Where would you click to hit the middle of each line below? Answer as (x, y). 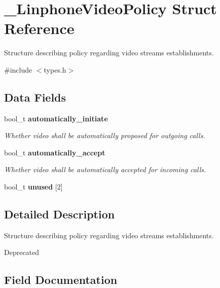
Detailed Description (60, 214)
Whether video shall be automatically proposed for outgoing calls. (105, 135)
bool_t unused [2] (33, 187)
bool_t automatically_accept (55, 152)
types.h (55, 69)
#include (18, 69)
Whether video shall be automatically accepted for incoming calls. (105, 169)
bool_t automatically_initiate (56, 118)
